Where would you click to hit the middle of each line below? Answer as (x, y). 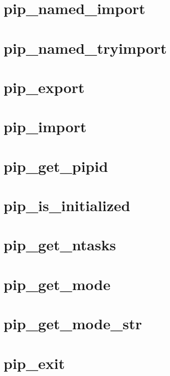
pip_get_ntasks (60, 245)
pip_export (44, 87)
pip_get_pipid (56, 166)
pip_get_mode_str (73, 323)
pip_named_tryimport (85, 48)
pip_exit (34, 363)
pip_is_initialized (67, 205)
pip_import (45, 126)
